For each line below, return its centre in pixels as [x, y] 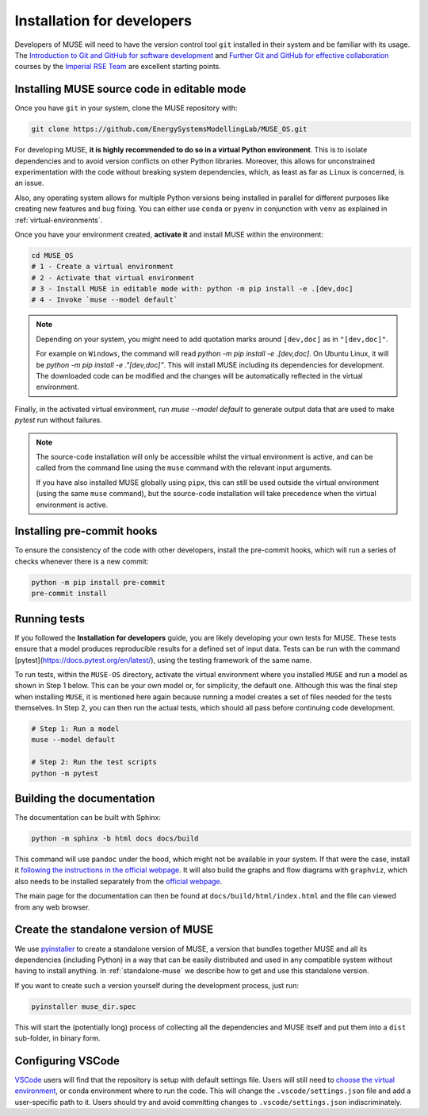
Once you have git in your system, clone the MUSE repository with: [126, 108]
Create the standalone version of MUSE [114, 930]
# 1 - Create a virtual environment [103, 267]
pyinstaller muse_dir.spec [84, 1006]
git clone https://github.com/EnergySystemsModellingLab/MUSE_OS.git [169, 129]
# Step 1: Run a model [75, 729]
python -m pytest [65, 773]
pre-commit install [69, 594]
